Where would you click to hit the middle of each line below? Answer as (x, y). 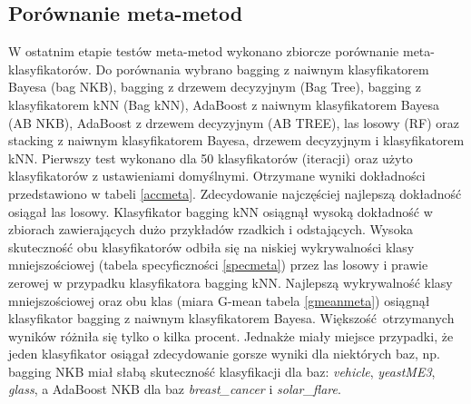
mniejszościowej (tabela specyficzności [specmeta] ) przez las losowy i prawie (218, 265)
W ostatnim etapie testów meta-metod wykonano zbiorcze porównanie (204, 51)
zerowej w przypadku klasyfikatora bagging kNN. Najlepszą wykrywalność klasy (231, 282)
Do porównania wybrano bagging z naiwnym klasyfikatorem (262, 69)
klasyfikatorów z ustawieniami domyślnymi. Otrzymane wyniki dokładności (217, 176)
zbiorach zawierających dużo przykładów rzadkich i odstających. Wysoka (211, 229)
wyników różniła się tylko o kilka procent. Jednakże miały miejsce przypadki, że (231, 335)
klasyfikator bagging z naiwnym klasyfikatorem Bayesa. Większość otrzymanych (231, 318)
